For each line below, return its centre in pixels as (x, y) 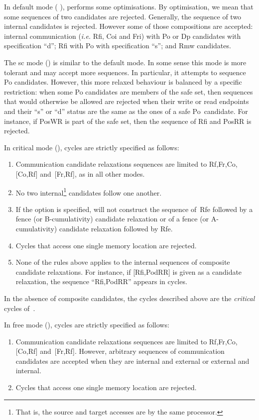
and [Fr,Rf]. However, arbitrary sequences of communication (132, 351)
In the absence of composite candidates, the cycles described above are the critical (129, 298)
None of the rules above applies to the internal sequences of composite (123, 262)
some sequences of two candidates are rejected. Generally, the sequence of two (123, 16)
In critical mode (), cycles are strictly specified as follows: (92, 147)
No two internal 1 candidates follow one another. (89, 192)
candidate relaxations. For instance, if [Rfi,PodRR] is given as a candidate (129, 271)
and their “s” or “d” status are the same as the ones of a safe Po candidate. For (126, 111)
